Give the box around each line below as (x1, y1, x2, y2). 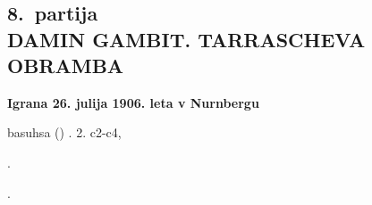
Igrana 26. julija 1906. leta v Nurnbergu (7, 93, 259, 111)
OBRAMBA (7, 51, 124, 78)
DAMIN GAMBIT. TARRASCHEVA (7, 25, 366, 53)
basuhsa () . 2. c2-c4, (7, 123, 122, 142)
